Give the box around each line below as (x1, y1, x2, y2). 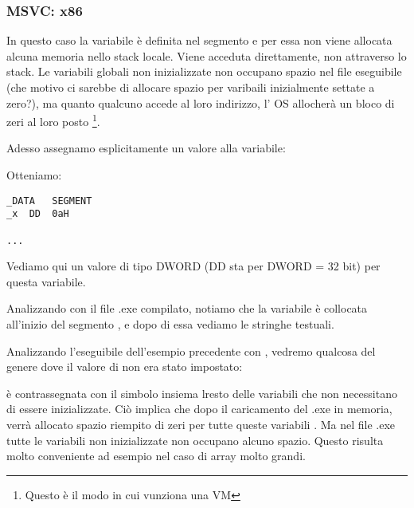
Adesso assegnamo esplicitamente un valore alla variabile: (6, 140, 286, 156)
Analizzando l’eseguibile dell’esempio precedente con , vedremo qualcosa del (6, 342, 376, 359)
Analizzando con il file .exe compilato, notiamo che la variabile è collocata (6, 300, 368, 317)
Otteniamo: (6, 167, 62, 183)
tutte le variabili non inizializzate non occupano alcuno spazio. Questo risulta (6, 431, 384, 448)
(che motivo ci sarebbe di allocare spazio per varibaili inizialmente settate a (6, 79, 375, 95)
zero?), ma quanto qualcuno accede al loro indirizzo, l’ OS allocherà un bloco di (6, 94, 395, 111)
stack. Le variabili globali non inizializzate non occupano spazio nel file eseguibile (6, 63, 402, 80)
